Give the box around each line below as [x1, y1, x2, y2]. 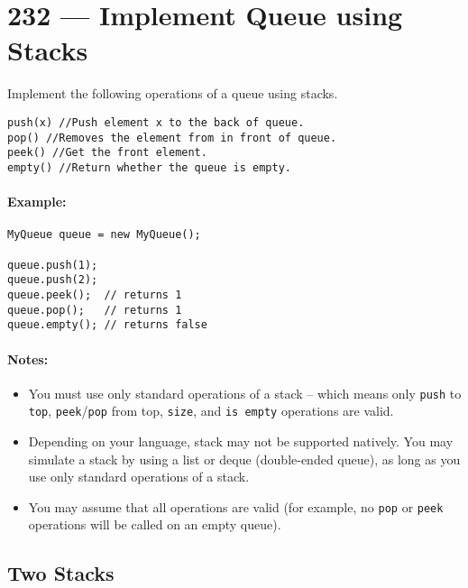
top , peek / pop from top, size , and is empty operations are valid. [28, 401, 394, 420]
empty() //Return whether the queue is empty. [7, 161, 291, 174]
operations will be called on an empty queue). [28, 515, 281, 534]
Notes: [7, 349, 49, 368]
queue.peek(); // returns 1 [7, 288, 182, 301]
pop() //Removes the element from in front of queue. [7, 131, 337, 144]
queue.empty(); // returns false [7, 318, 207, 332]
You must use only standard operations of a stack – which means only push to [28, 383, 462, 402]
